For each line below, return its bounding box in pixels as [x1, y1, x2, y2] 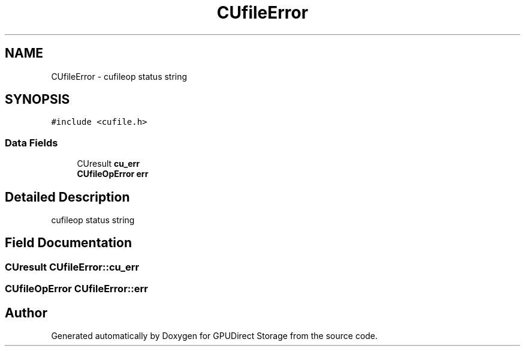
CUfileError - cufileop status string [51, 71, 188, 82]
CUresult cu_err [77, 158, 140, 169]
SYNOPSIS [5, 92, 70, 107]
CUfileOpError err [77, 169, 149, 179]
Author [5, 305, 47, 320]
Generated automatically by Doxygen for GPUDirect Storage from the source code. [51, 331, 378, 341]
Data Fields [5, 136, 58, 149]
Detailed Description [5, 189, 130, 205]
